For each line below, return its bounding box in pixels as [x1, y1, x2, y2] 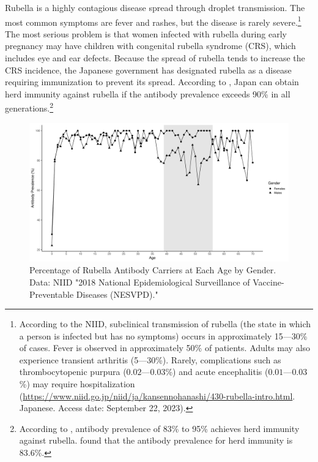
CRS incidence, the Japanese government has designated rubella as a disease [5, 63, 292, 76]
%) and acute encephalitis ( [165, 365, 268, 378]
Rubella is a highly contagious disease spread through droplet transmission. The [5, 1, 305, 13]
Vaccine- [253, 275, 284, 288]
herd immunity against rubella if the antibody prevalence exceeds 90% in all [5, 87, 290, 100]
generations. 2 [5, 100, 54, 115]
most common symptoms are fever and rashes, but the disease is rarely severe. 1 [5, 13, 301, 28]
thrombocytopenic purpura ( [19, 365, 127, 378]
